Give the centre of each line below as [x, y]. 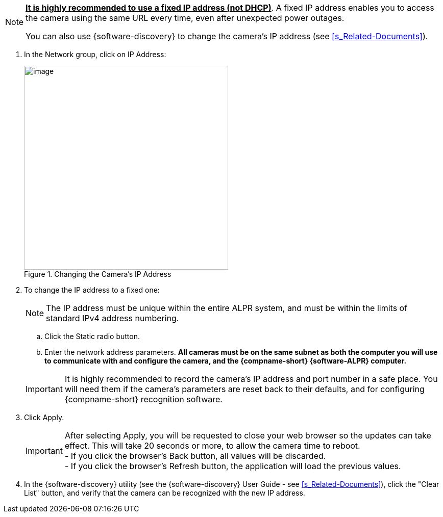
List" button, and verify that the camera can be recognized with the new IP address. [165, 493]
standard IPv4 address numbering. [113, 318]
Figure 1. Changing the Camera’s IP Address [98, 274]
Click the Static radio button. [92, 336]
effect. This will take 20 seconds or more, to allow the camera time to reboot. [212, 446]
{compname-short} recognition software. [143, 399]
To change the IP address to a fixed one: [92, 290]
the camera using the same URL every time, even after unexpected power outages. [185, 18]
